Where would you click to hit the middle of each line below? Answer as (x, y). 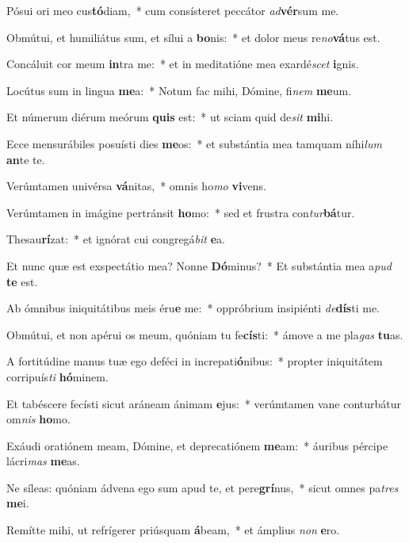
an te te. (26, 159)
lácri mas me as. (43, 461)
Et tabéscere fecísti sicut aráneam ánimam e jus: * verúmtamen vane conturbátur (204, 403)
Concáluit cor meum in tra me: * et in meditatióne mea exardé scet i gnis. (183, 64)
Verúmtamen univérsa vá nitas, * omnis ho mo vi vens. (136, 186)
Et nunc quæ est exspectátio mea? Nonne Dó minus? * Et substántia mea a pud (199, 265)
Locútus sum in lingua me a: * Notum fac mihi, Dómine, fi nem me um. (179, 90)
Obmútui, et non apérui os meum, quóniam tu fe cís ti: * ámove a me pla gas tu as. (205, 334)
